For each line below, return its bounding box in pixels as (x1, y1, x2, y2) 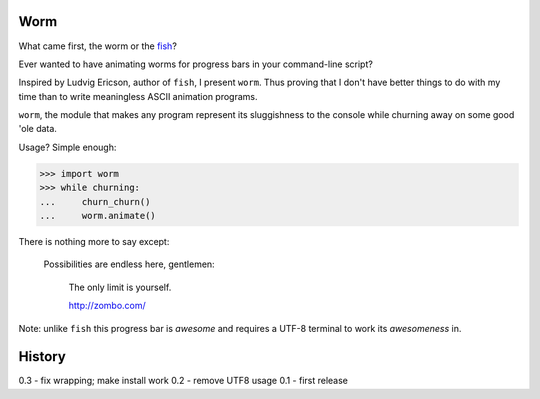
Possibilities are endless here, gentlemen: (43, 258, 215, 270)
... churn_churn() (39, 196, 151, 207)
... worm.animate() (39, 210, 157, 222)
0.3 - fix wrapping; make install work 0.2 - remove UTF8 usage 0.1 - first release (18, 375, 349, 387)
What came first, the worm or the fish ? (18, 40, 177, 52)
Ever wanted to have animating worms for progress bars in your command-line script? (18, 58, 374, 70)
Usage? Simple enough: (18, 141, 117, 153)
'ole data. (18, 123, 57, 135)
